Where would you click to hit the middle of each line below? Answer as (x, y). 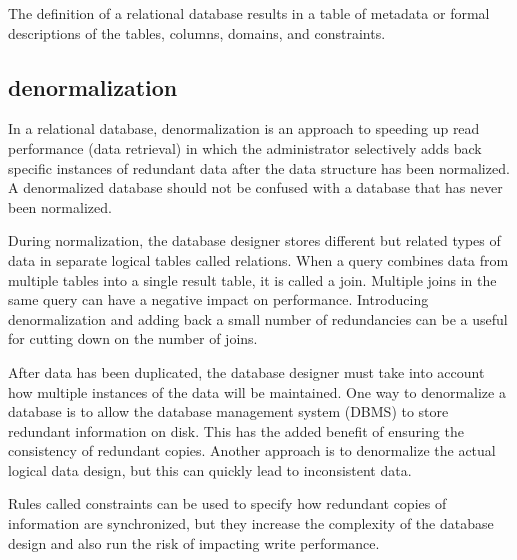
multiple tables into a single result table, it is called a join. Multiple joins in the (252, 279)
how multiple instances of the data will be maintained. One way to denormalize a (257, 391)
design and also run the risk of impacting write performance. (194, 542)
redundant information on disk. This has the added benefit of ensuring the (236, 430)
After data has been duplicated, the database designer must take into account (246, 371)
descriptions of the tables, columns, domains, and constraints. (197, 32)
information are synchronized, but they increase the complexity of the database (251, 523)
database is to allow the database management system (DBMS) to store (228, 411)
